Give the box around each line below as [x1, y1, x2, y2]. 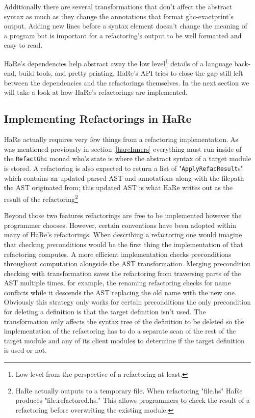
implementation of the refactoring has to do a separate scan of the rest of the [4, 326, 236, 336]
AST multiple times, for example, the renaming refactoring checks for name [4, 278, 231, 288]
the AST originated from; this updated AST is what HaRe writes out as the [4, 182, 233, 193]
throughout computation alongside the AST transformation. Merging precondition [4, 258, 251, 269]
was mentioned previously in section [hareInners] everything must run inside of [4, 143, 242, 154]
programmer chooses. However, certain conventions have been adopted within [4, 220, 236, 230]
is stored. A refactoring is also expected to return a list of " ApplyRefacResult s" [4, 163, 243, 173]
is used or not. [4, 345, 47, 355]
